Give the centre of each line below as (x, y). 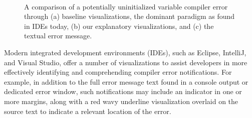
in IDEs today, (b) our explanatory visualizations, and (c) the (119, 26)
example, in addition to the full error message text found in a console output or (126, 81)
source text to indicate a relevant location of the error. (88, 111)
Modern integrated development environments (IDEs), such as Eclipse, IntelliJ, (125, 52)
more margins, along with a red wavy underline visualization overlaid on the (121, 101)
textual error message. (58, 36)
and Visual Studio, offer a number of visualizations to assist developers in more (126, 62)
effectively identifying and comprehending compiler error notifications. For (118, 72)
